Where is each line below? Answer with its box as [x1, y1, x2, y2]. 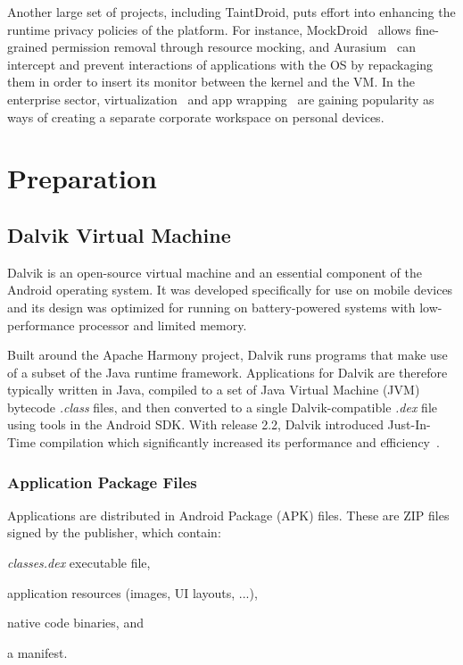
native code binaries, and [7, 613, 144, 632]
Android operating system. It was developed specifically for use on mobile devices [7, 280, 453, 299]
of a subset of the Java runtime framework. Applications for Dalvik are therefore [7, 362, 448, 381]
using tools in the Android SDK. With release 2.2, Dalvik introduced [7, 415, 384, 434]
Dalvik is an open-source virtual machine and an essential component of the [7, 262, 422, 281]
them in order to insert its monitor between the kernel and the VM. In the [7, 72, 415, 91]
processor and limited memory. [79, 315, 247, 334]
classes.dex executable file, [7, 553, 151, 572]
